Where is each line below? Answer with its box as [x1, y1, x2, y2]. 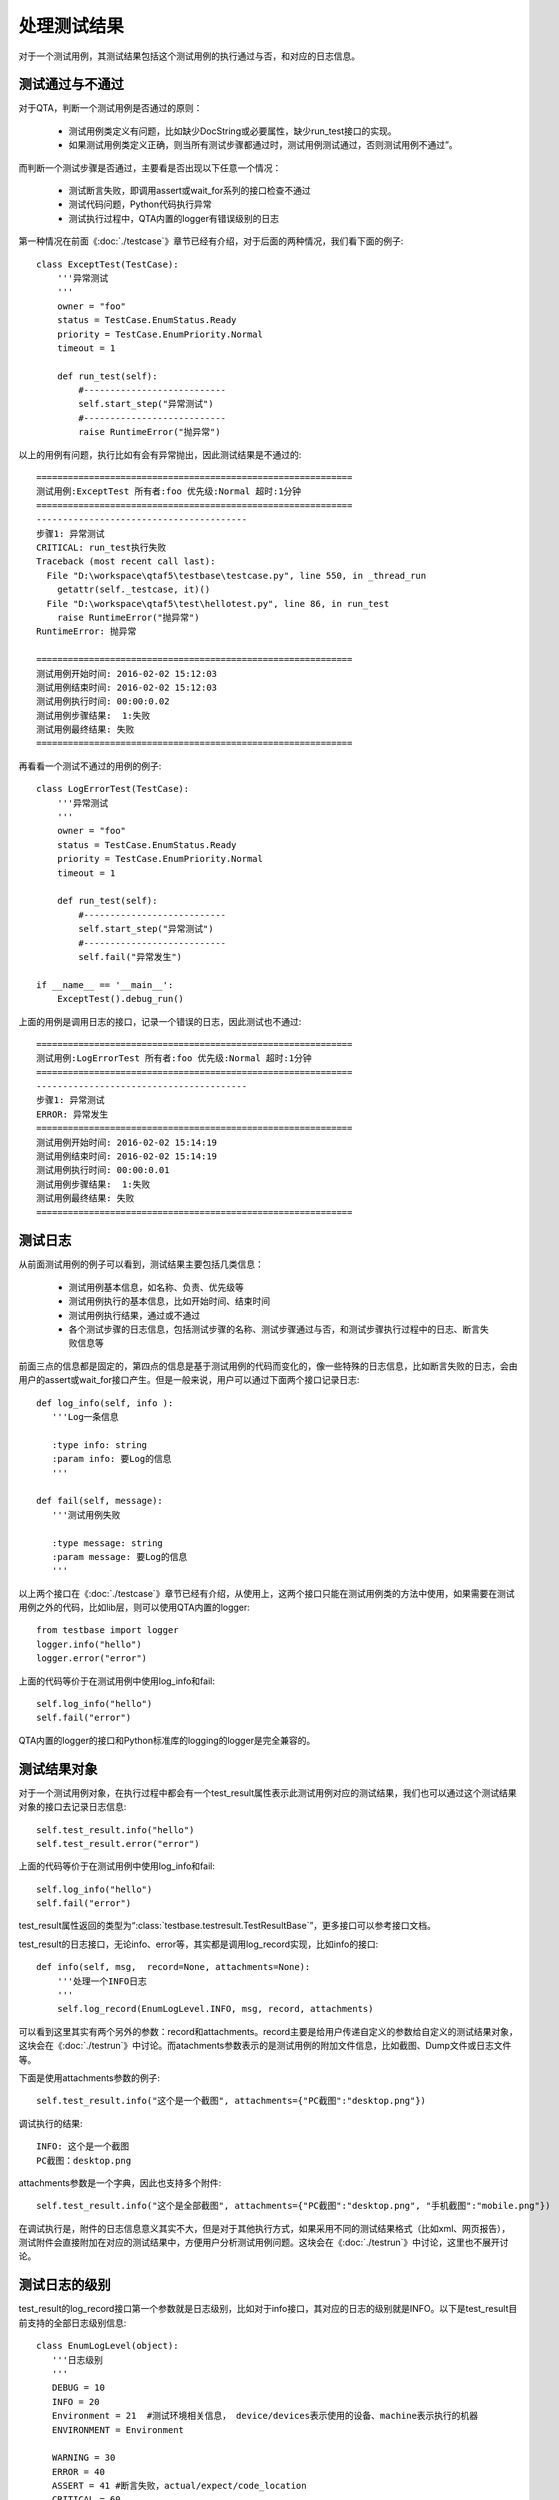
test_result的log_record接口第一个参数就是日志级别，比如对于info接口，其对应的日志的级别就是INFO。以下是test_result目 [18, 2303, 518, 2315]
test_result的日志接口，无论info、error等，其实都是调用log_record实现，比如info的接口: [18, 1938, 379, 1950]
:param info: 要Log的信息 [51, 1453, 172, 1465]
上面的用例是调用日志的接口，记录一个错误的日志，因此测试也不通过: [18, 1015, 302, 1027]
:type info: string [51, 1439, 148, 1450]
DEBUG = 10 [51, 2382, 105, 2394]
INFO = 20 [51, 2396, 100, 2407]
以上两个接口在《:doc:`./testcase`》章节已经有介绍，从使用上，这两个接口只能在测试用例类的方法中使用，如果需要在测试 [18, 1587, 515, 1599]
